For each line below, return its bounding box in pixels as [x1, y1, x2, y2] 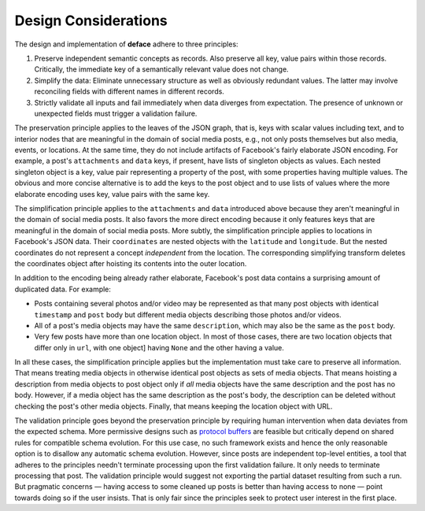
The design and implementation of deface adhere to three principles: [14, 39, 239, 49]
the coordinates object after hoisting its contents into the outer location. [14, 258, 247, 268]
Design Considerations [14, 12, 168, 29]
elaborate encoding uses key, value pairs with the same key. [14, 189, 210, 198]
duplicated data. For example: [14, 284, 112, 294]
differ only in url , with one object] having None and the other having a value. [34, 343, 285, 352]
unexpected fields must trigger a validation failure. [34, 109, 198, 118]
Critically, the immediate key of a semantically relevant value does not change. [34, 65, 289, 74]
